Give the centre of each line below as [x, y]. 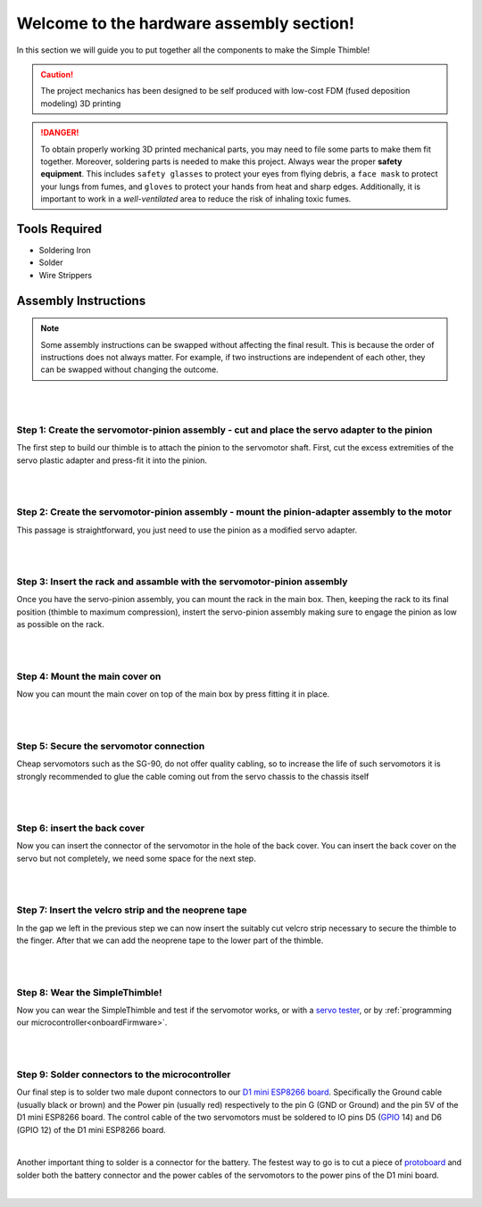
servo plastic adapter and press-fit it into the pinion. [112, 460]
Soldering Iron [65, 250]
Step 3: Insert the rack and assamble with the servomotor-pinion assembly [182, 582]
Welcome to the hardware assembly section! [185, 23]
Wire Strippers [66, 275]
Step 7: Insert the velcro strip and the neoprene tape [132, 910]
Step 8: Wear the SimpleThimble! [89, 992]
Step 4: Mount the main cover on [89, 676]
